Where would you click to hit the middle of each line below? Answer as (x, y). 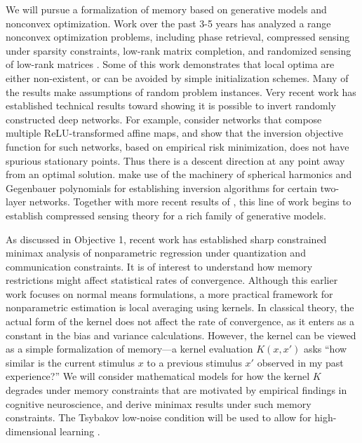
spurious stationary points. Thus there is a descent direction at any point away (175, 160)
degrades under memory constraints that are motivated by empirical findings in (176, 390)
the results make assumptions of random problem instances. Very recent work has (181, 91)
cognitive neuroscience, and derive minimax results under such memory (159, 403)
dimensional (31, 431)
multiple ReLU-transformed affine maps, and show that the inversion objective (175, 133)
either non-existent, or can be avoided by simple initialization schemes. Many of (177, 77)
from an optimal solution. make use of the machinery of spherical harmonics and (179, 174)
